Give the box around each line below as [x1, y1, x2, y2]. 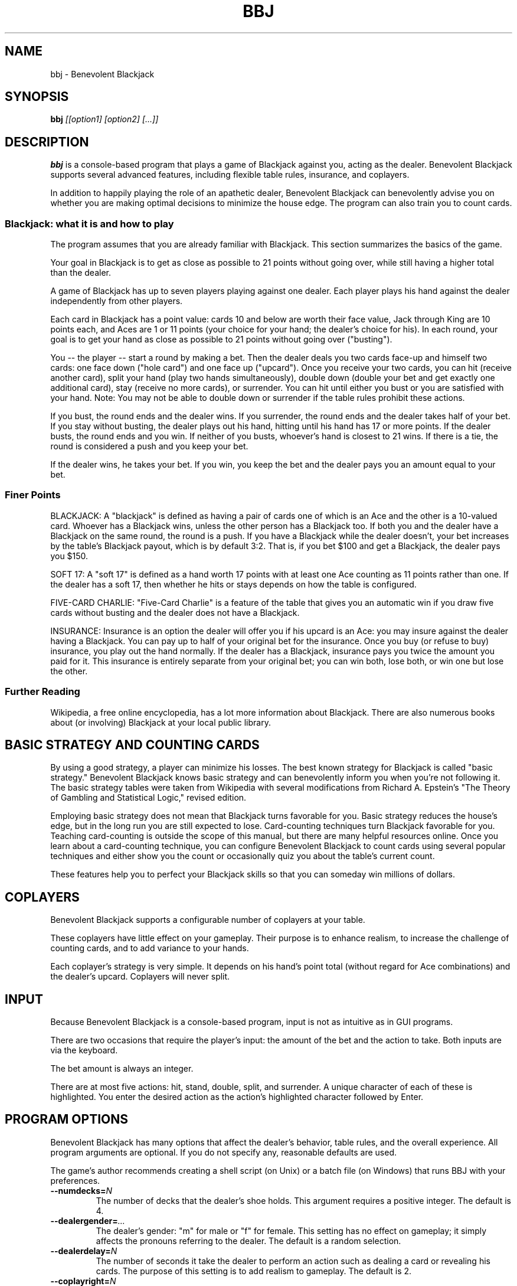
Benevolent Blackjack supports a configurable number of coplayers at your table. [50, 915, 365, 925]
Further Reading [5, 686, 80, 698]
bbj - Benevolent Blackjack [50, 68, 155, 79]
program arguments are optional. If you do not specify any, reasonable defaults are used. [50, 1147, 397, 1157]
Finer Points [5, 489, 61, 501]
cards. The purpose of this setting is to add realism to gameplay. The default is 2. [96, 1265, 412, 1276]
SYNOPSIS [5, 89, 69, 105]
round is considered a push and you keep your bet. [50, 441, 248, 452]
